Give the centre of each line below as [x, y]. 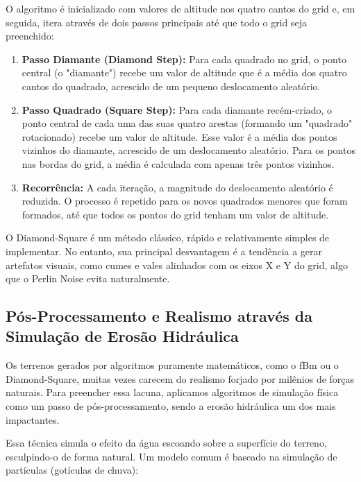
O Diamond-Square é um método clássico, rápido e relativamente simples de [168, 238]
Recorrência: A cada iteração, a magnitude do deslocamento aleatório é [177, 187]
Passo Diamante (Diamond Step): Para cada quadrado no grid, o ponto [184, 59]
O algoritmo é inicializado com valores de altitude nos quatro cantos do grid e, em [180, 8]
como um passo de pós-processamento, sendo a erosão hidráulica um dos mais [171, 406]
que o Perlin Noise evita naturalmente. [88, 278]
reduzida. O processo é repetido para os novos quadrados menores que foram [185, 201]
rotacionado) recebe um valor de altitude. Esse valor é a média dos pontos [179, 136]
